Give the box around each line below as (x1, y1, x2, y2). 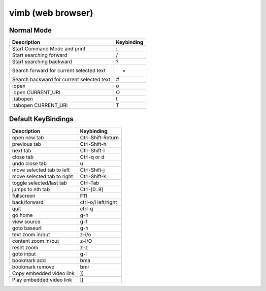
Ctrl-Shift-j (80, 166, 105, 173)
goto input (12, 250, 36, 257)
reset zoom (12, 244, 39, 251)
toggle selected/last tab (12, 179, 67, 186)
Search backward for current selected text (12, 76, 111, 83)
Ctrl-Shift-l (80, 147, 105, 154)
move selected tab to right (12, 173, 73, 180)
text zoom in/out (12, 231, 50, 238)
